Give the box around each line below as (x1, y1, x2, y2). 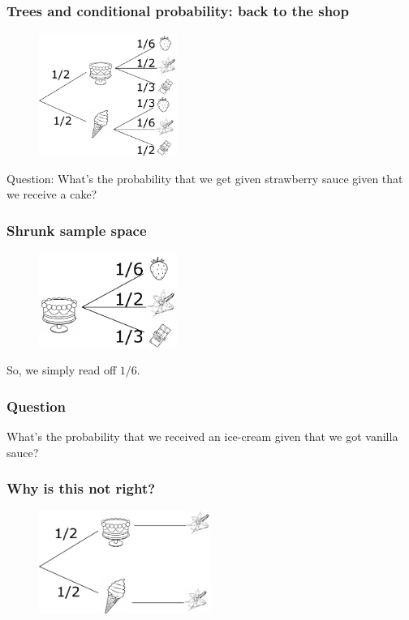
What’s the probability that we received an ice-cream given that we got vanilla (6, 428, 398, 444)
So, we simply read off (6, 361, 117, 378)
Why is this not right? (6, 478, 156, 498)
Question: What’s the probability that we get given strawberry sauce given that (6, 169, 403, 186)
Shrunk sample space (6, 220, 147, 240)
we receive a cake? (6, 186, 97, 203)
